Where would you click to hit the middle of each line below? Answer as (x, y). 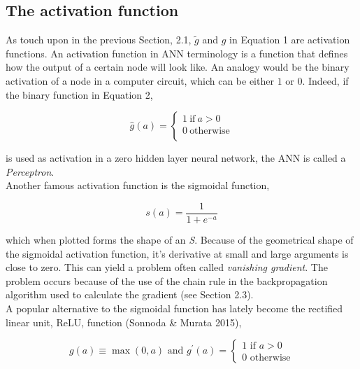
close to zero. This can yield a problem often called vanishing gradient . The (167, 267)
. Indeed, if (325, 80)
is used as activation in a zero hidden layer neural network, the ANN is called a (176, 158)
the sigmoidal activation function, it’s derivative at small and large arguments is (177, 253)
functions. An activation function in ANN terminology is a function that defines (177, 53)
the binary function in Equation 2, (79, 94)
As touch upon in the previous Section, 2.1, (99, 40)
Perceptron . (30, 171)
